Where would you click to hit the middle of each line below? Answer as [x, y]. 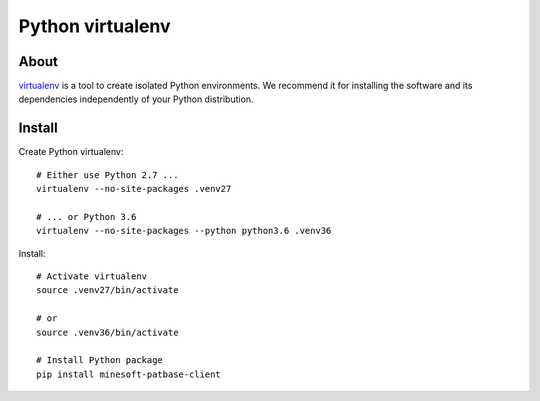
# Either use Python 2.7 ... [107, 174]
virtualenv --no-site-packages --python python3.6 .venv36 [184, 231]
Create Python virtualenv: [71, 152]
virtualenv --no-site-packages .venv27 [134, 189]
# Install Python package [100, 360]
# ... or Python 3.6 [86, 216]
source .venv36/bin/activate [107, 332]
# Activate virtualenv [92, 276]
